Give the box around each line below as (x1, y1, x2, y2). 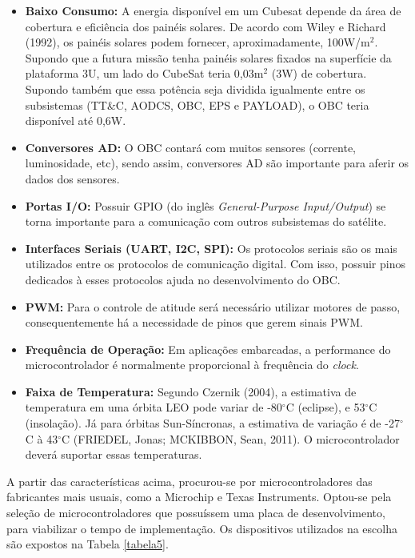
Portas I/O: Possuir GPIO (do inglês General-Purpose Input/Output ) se (25, 197, 386, 214)
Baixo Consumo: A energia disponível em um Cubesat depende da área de (25, 2, 401, 18)
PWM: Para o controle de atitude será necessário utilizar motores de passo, (25, 298, 401, 315)
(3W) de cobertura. (271, 65, 367, 82)
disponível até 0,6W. (25, 112, 126, 129)
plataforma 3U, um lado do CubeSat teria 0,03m (25, 65, 264, 82)
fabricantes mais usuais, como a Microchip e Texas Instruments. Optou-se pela (6, 488, 392, 505)
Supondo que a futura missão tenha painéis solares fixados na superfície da (25, 49, 392, 66)
